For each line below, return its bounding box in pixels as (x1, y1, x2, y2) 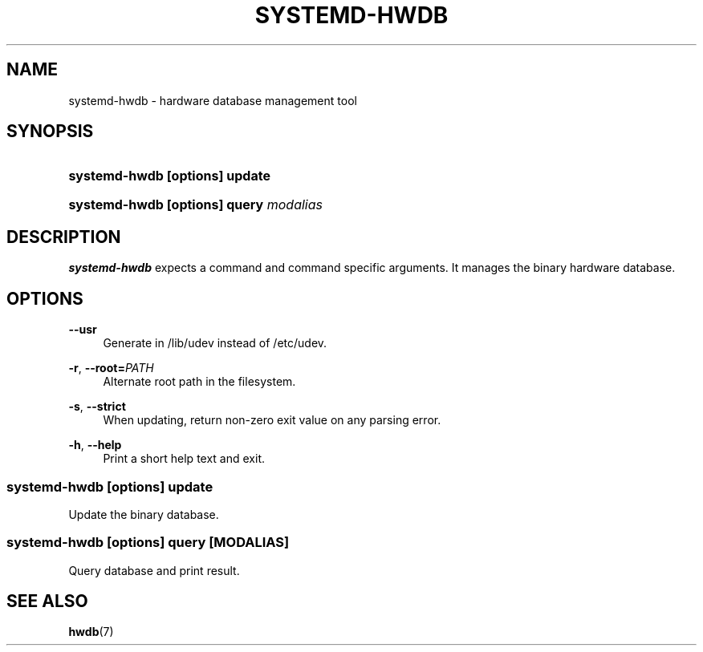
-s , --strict (68, 399, 126, 414)
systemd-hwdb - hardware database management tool (68, 93, 357, 107)
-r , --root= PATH (68, 361, 154, 375)
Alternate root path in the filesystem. (103, 375, 296, 389)
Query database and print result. (68, 563, 240, 577)
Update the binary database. (68, 507, 219, 521)
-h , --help (68, 438, 122, 452)
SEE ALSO (6, 591, 88, 612)
